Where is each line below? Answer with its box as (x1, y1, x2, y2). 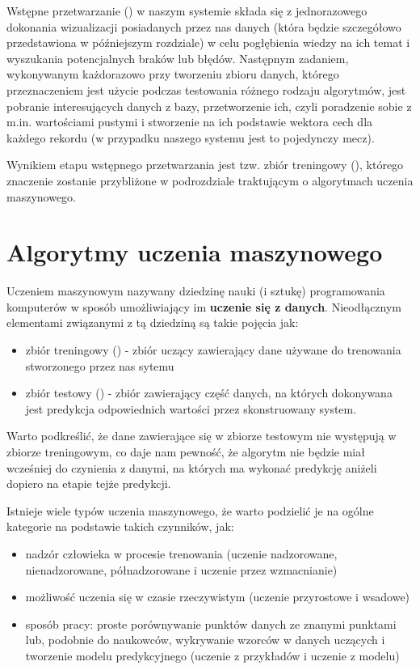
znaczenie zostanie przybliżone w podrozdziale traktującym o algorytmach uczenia (6, 172, 414, 189)
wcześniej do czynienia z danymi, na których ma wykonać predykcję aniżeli (6, 459, 377, 476)
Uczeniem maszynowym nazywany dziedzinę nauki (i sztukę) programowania (6, 282, 385, 299)
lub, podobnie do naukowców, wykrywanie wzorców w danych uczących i (25, 631, 385, 648)
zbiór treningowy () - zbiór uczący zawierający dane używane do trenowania (25, 341, 401, 358)
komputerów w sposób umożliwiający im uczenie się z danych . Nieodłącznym (6, 298, 402, 315)
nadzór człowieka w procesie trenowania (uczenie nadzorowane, (25, 545, 338, 562)
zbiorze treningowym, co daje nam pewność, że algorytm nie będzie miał (6, 443, 365, 460)
